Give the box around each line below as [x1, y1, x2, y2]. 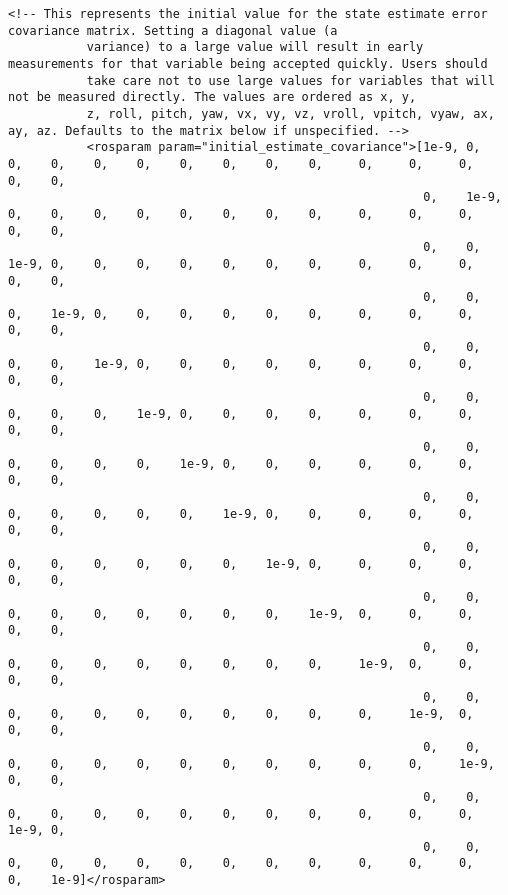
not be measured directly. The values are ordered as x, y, [8, 90, 417, 105]
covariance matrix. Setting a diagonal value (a [8, 23, 338, 38]
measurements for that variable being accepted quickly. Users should [8, 56, 488, 71]
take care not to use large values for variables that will [86, 73, 495, 88]
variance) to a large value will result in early [86, 40, 424, 55]
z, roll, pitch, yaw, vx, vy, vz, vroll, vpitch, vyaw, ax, [86, 106, 495, 121]
